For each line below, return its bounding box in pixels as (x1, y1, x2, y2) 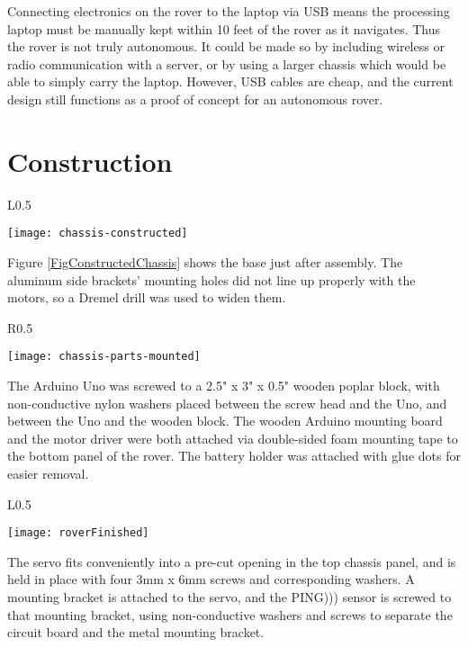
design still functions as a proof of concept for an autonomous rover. (7, 89, 383, 108)
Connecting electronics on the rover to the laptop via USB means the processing (7, 2, 450, 20)
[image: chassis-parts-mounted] (7, 350, 201, 364)
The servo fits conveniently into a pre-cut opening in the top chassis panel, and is (7, 552, 456, 571)
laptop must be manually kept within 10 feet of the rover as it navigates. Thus (7, 19, 441, 38)
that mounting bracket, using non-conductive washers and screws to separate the (7, 605, 453, 624)
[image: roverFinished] (7, 526, 149, 540)
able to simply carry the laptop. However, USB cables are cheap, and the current (7, 72, 454, 91)
